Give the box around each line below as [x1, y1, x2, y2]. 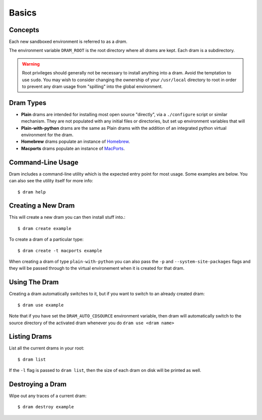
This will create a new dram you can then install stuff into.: [9, 214, 126, 220]
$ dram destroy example [17, 404, 74, 410]
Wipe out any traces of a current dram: [9, 393, 87, 399]
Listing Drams [9, 332, 52, 341]
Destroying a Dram [9, 380, 67, 388]
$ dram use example [17, 302, 64, 308]
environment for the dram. [21, 132, 74, 138]
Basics [9, 7, 37, 18]
